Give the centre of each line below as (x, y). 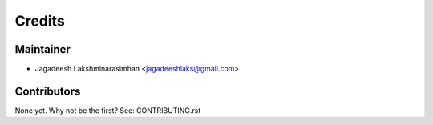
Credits (40, 21)
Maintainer (43, 49)
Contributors (48, 91)
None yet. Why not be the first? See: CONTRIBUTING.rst (108, 110)
